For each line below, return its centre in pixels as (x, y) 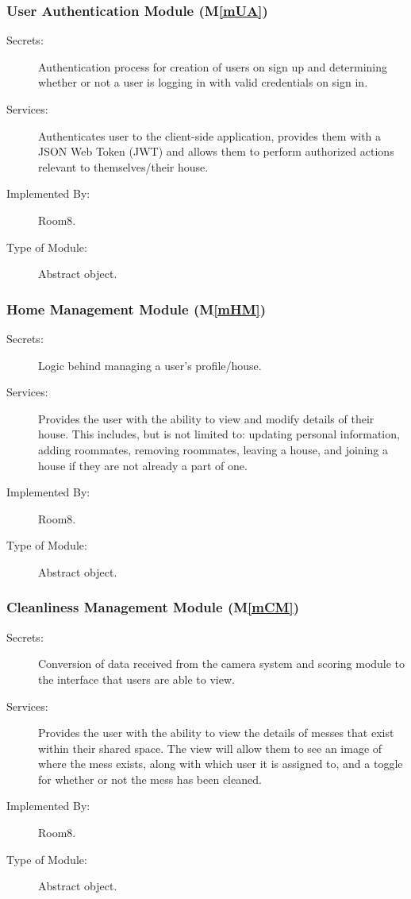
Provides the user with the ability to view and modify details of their (206, 418)
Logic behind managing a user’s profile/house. (150, 365)
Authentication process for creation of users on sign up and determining (213, 66)
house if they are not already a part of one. (143, 465)
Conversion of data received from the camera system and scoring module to (222, 664)
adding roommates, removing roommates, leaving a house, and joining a (213, 449)
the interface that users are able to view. (136, 679)
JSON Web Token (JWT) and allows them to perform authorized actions (216, 151)
